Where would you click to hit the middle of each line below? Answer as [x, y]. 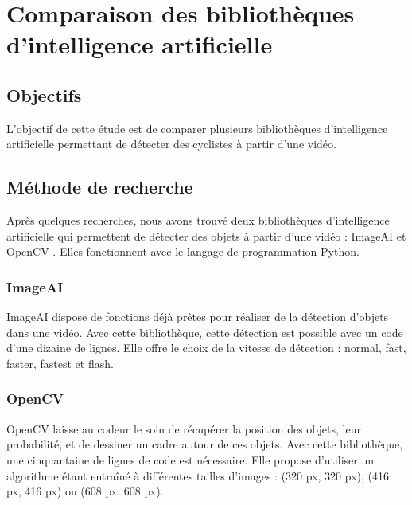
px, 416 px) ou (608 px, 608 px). [85, 491]
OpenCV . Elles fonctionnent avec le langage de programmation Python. [183, 251]
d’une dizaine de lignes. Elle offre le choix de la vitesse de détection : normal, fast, [206, 348]
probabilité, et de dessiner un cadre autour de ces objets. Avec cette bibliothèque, [205, 444]
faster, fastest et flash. [60, 363]
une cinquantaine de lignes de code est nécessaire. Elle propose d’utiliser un [190, 459]
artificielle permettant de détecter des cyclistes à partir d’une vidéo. [171, 144]
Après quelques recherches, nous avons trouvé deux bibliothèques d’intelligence [198, 220]
